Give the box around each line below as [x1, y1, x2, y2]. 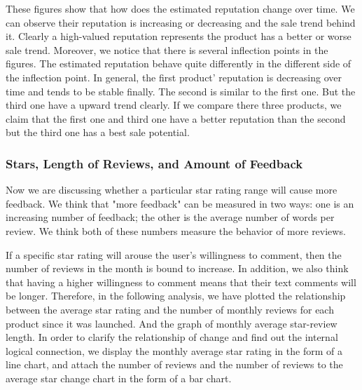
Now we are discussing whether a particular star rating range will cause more [6, 182, 337, 197]
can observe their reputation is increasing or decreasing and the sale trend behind [6, 15, 356, 29]
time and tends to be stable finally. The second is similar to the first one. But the [6, 83, 356, 98]
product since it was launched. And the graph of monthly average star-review [6, 316, 337, 330]
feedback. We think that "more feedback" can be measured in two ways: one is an [6, 196, 354, 210]
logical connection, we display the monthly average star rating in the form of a [6, 343, 342, 358]
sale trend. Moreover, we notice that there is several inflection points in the [6, 42, 328, 57]
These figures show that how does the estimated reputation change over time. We [6, 1, 355, 15]
